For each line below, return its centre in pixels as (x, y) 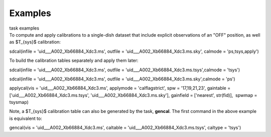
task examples (24, 28)
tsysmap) (19, 102)
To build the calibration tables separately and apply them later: (74, 61)
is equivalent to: (26, 118)
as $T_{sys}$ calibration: (35, 42)
